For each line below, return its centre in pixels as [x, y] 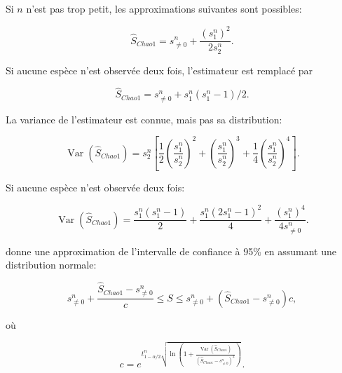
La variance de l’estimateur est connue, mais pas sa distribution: [144, 119]
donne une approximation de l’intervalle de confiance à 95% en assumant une [171, 251]
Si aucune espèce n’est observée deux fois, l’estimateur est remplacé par [159, 70]
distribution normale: [51, 265]
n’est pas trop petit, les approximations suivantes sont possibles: [164, 8]
